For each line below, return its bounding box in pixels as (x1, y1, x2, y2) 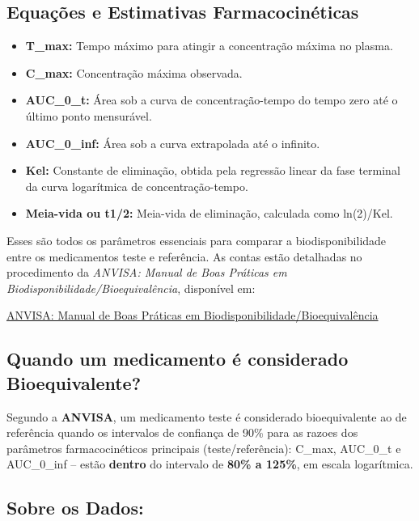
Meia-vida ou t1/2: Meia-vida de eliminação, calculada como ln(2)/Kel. (25, 205, 393, 222)
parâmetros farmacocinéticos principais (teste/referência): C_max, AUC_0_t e (6, 439, 401, 456)
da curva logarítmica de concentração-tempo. (25, 177, 248, 194)
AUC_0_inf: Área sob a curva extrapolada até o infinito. (25, 134, 320, 151)
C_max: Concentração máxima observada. (25, 64, 243, 81)
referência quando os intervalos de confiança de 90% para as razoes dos (6, 424, 358, 441)
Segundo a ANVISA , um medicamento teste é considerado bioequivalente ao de (6, 408, 407, 425)
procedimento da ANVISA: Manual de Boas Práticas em (6, 264, 287, 281)
